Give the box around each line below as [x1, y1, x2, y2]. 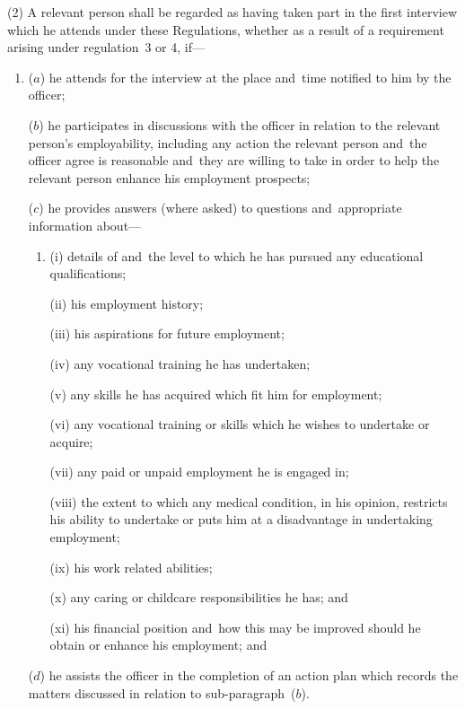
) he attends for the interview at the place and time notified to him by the [39, 67, 452, 86]
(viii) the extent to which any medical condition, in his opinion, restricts [49, 492, 448, 511]
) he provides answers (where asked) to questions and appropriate [39, 198, 402, 217]
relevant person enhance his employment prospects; [28, 168, 311, 187]
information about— [28, 215, 142, 234]
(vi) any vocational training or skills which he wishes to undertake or [49, 415, 430, 433]
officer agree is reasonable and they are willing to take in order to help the [28, 151, 440, 170]
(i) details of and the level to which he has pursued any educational [49, 246, 424, 265]
